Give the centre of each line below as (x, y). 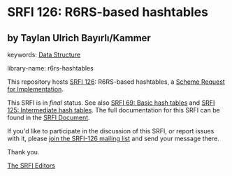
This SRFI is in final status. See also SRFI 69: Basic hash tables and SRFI (111, 103)
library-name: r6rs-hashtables (51, 68)
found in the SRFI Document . (49, 117)
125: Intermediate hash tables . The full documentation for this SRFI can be (114, 110)
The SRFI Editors (31, 166)
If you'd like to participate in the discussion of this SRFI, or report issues (111, 131)
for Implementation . (36, 89)
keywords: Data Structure (44, 54)
